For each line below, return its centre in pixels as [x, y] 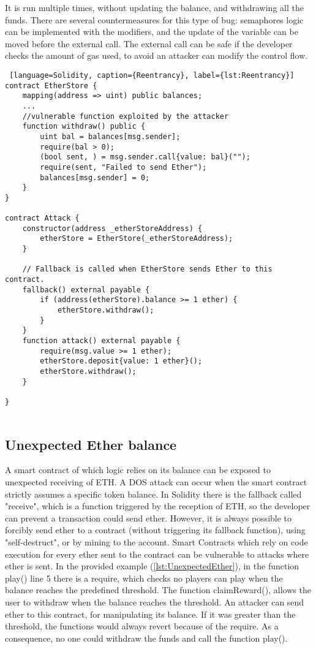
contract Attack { [42, 218]
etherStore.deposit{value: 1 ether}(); [121, 361]
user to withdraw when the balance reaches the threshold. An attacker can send [155, 602]
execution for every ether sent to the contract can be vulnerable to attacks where [157, 554]
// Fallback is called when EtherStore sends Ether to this [147, 269]
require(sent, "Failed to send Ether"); [123, 167]
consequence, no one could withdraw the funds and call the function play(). [146, 638]
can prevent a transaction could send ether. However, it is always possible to [149, 518]
